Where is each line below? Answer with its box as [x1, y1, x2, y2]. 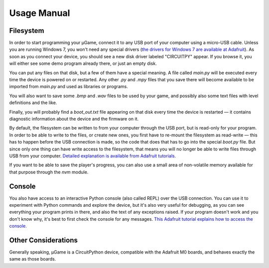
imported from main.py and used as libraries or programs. [9, 84, 128, 90]
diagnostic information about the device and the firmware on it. [9, 116, 139, 122]
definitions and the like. [9, 100, 57, 106]
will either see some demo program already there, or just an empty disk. [9, 60, 157, 67]
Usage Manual [9, 7, 70, 18]
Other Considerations [9, 236, 78, 244]
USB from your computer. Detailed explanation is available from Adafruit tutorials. [9, 152, 176, 159]
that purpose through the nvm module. [9, 169, 89, 175]
